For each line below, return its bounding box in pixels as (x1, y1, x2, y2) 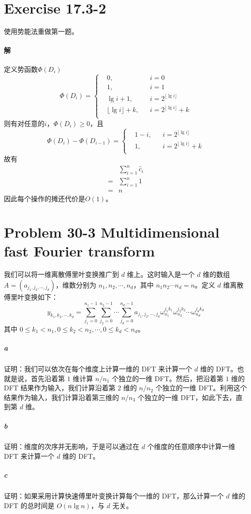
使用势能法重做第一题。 (4, 26, 78, 36)
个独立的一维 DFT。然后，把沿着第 (112, 373, 223, 383)
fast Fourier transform (4, 241, 155, 261)
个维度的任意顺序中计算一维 (147, 441, 236, 451)
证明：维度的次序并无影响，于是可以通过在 (4, 441, 139, 451)
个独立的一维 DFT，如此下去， (137, 392, 236, 402)
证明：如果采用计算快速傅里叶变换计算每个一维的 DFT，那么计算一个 (4, 491, 224, 501)
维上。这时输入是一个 (127, 269, 195, 279)
